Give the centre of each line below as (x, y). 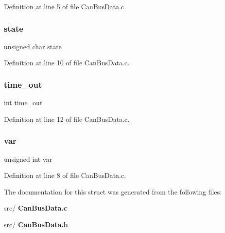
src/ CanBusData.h (36, 224)
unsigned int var (28, 159)
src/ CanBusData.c (35, 208)
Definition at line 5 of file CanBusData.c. (65, 6)
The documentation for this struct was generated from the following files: (113, 191)
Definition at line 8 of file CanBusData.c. (65, 175)
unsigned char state (33, 46)
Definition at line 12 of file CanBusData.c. (67, 119)
